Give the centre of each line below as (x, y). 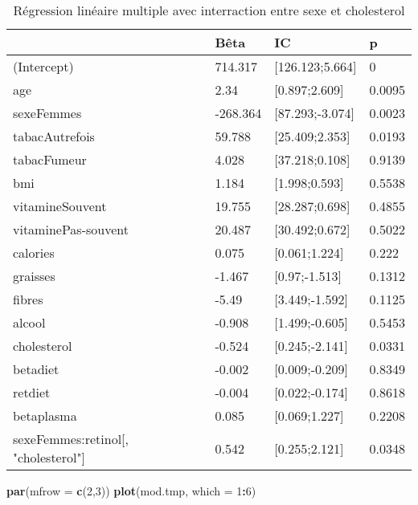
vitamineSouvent (60, 206)
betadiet (36, 369)
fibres (28, 299)
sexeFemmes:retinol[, (71, 439)
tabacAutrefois (54, 136)
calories (34, 252)
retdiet (32, 392)
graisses (34, 276)
